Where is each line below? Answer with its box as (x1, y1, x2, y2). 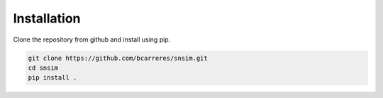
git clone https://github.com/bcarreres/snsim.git (28, 54, 209, 62)
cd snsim (28, 63, 59, 72)
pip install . (28, 74, 77, 82)
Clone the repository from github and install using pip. (13, 35, 171, 44)
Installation (13, 11, 81, 26)
